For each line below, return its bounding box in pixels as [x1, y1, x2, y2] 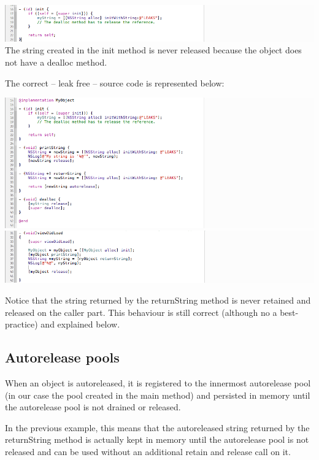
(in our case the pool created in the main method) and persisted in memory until [5, 388, 310, 401]
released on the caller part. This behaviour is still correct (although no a [5, 305, 277, 318]
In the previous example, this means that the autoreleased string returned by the [5, 421, 310, 434]
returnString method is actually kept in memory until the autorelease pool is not [5, 433, 309, 446]
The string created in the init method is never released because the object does [5, 44, 302, 56]
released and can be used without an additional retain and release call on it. [5, 445, 291, 458]
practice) [5, 318, 38, 331]
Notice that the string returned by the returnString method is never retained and [5, 294, 311, 307]
